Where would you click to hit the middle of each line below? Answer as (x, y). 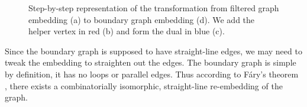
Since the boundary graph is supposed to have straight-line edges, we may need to (153, 51)
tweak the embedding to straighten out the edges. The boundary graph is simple (151, 62)
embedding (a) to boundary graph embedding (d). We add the (142, 19)
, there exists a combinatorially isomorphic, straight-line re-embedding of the (144, 85)
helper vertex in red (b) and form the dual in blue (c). (127, 31)
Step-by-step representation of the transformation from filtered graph (154, 8)
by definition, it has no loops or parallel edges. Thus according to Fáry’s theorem (152, 74)
